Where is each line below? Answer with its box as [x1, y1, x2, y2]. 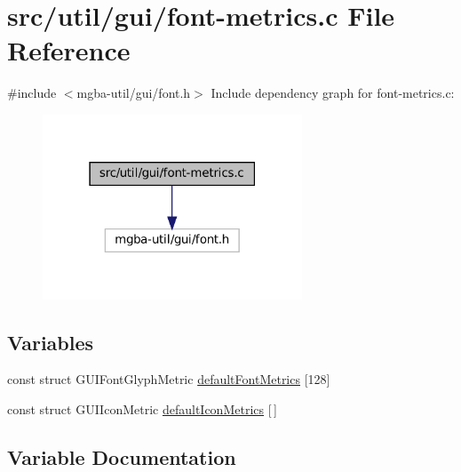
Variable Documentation [7, 443, 236, 470]
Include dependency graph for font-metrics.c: [211, 84, 455, 102]
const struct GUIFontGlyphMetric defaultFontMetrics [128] [7, 370, 330, 388]
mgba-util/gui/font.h [76, 84, 191, 102]
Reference [7, 32, 131, 68]
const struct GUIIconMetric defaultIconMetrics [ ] [7, 399, 277, 418]
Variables [7, 328, 94, 356]
